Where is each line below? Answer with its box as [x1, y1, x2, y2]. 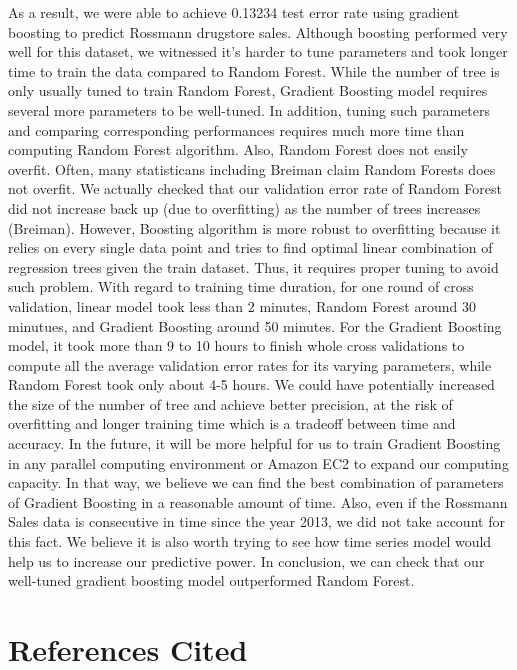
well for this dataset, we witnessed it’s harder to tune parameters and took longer [8, 41, 508, 62]
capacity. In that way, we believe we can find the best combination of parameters [8, 472, 504, 493]
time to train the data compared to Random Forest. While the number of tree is [8, 60, 500, 81]
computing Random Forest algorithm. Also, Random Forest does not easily [8, 139, 468, 160]
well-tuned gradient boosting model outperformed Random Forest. [8, 570, 415, 591]
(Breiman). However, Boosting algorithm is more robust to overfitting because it [8, 217, 501, 238]
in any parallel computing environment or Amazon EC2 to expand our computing [8, 452, 509, 473]
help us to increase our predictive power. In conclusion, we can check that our [8, 550, 485, 571]
